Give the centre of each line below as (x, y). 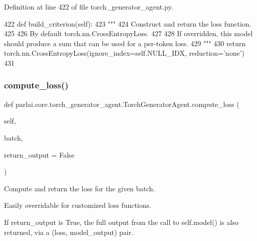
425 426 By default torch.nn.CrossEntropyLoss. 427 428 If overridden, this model (128, 33)
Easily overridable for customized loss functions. (78, 205)
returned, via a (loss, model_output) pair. (69, 232)
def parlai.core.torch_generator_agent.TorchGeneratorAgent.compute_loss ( (122, 104)
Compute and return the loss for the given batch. (80, 188)
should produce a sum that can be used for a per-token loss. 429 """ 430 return (125, 43)
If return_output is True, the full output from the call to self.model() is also (121, 222)
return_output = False (39, 154)
